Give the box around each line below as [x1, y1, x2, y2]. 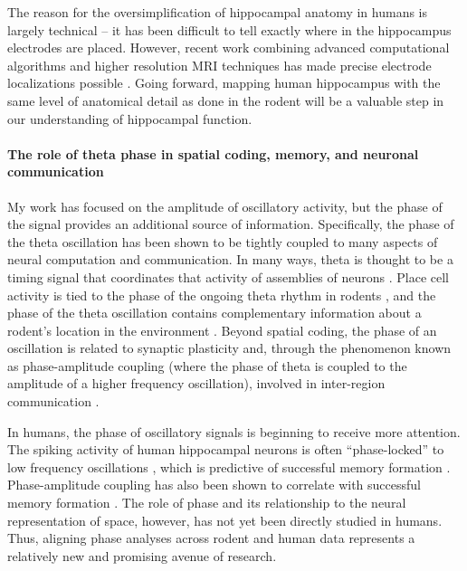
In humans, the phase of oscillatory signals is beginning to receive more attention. [7, 422, 461, 441]
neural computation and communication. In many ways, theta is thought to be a [7, 250, 453, 269]
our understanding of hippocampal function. [7, 109, 253, 128]
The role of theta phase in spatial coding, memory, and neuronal [7, 144, 419, 163]
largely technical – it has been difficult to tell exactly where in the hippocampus [7, 20, 452, 39]
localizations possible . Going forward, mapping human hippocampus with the [7, 73, 441, 92]
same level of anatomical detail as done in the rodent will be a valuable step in [7, 90, 444, 109]
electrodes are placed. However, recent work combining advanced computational [7, 38, 450, 57]
